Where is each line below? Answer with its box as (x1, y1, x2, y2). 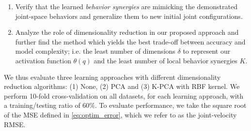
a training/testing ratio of (4, 100, 80, 110)
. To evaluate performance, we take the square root (95, 100, 247, 110)
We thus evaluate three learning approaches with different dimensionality (4, 72, 221, 82)
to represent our (183, 46, 231, 56)
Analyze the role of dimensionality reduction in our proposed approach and (15, 27, 239, 37)
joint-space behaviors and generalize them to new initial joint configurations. (15, 11, 243, 21)
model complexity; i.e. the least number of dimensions (15, 46, 175, 56)
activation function (15, 55, 71, 65)
